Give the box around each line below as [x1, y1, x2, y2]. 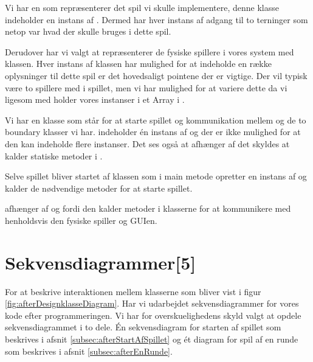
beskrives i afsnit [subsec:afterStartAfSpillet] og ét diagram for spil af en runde [5, 333, 298, 345]
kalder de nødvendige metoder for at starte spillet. [5, 181, 193, 194]
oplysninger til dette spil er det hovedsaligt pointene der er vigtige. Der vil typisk [5, 69, 308, 82]
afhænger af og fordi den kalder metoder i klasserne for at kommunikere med [5, 202, 291, 215]
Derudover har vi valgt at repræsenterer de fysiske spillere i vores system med [5, 45, 294, 58]
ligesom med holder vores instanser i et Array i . [5, 93, 185, 106]
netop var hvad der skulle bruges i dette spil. [5, 25, 171, 38]
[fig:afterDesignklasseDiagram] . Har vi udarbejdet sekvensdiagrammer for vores [5, 297, 299, 310]
